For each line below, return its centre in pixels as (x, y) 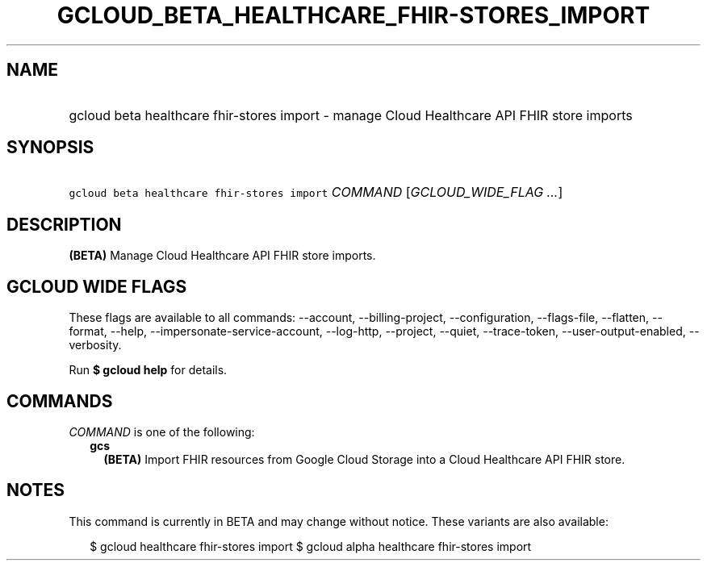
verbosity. (95, 345)
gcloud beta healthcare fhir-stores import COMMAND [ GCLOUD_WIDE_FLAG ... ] (316, 192)
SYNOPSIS (50, 148)
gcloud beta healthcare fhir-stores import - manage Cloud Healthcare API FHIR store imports (351, 115)
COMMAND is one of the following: (162, 432)
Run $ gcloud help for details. (148, 370)
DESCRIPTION (64, 224)
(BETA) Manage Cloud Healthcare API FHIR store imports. (222, 256)
